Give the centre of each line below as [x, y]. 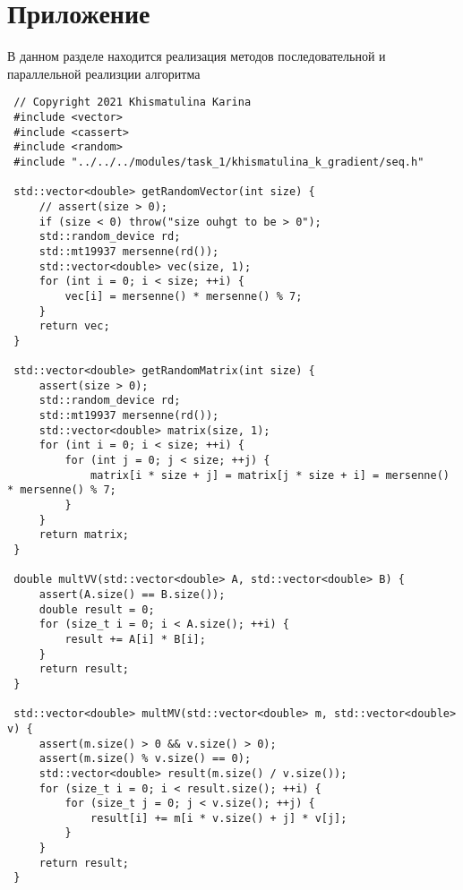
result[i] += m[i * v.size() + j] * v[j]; [219, 818]
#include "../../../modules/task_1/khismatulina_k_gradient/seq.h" [219, 162]
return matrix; [84, 535]
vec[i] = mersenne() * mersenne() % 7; [184, 296]
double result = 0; [97, 609]
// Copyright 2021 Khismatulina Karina [133, 103]
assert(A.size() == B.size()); [132, 594]
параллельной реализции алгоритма [104, 73]
